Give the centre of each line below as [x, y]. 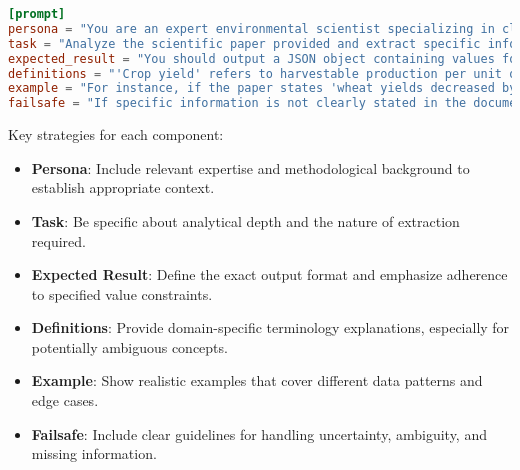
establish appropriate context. [123, 187]
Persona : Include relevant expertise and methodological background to [250, 167]
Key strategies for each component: [116, 134]
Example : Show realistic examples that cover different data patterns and [257, 380]
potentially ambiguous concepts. [129, 346]
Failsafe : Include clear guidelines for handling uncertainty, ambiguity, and [259, 433]
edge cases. [65, 400]
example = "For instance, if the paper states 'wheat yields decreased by [262, 88]
